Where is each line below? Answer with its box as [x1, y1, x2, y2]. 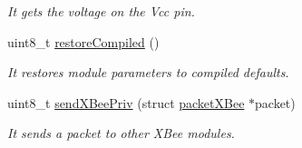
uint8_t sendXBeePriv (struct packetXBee [7, 93, 245, 112]
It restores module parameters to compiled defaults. [7, 63, 289, 82]
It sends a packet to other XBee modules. [7, 123, 235, 143]
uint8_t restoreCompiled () [7, 32, 160, 51]
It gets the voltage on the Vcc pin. [7, 2, 195, 20]
